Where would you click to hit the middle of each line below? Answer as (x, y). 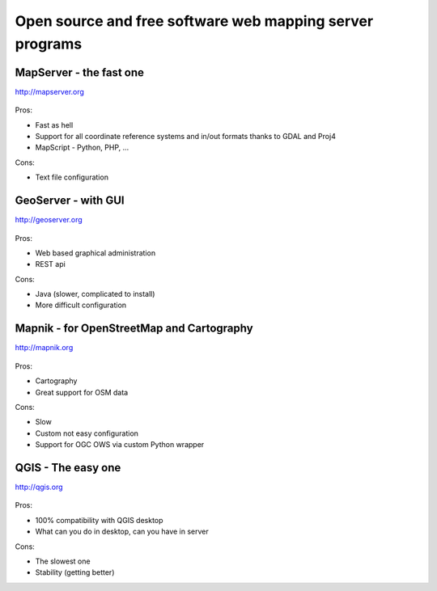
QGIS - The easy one (68, 468)
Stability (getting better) (75, 572)
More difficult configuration (81, 305)
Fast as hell (54, 125)
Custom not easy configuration (87, 433)
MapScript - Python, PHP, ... (82, 148)
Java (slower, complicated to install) (95, 294)
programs (49, 44)
